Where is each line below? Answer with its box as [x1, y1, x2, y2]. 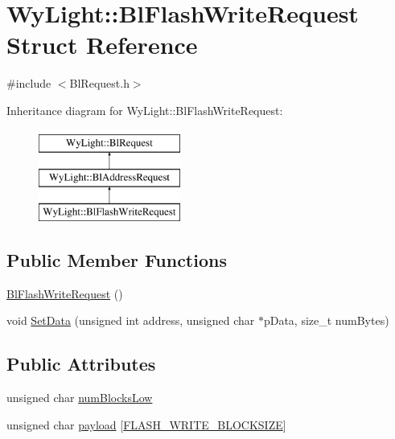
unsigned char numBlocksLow [6, 389, 153, 406]
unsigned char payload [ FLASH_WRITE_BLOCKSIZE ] [6, 416, 286, 433]
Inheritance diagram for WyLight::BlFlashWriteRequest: [6, 101, 283, 118]
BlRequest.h [69, 75, 130, 92]
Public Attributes [6, 351, 156, 376]
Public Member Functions [6, 247, 227, 272]
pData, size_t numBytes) [263, 312, 389, 329]
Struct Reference [6, 28, 198, 61]
